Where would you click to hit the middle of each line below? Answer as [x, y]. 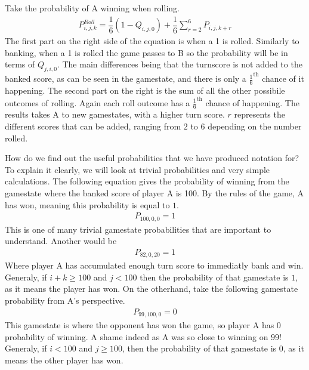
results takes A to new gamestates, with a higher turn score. [115, 114]
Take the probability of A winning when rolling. [92, 8]
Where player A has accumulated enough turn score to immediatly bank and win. [154, 265]
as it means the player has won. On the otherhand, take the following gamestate [152, 289]
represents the [259, 114]
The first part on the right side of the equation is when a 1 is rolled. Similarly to [152, 41]
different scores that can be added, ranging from [93, 126]
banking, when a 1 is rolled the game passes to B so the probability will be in [146, 52]
